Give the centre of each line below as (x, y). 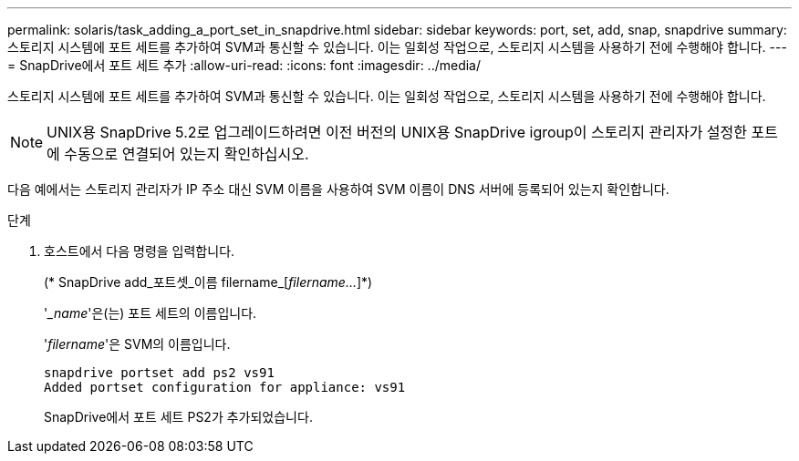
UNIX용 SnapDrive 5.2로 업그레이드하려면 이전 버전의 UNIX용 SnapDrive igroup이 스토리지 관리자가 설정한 (397, 132)
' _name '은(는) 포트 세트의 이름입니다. (150, 313)
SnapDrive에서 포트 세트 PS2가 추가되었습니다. (178, 417)
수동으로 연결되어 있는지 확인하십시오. (187, 154)
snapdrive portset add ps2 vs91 (159, 373)
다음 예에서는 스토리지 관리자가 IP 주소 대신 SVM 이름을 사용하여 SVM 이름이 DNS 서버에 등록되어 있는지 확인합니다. (338, 189)
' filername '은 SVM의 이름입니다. (137, 344)
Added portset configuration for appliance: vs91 (225, 387)
